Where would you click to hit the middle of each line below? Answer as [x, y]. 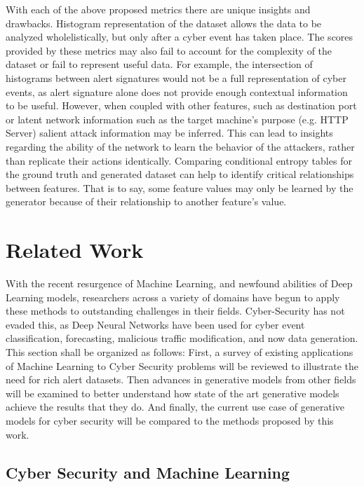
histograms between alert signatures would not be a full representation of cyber [176, 77]
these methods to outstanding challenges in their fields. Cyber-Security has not [175, 311]
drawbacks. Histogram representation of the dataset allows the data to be [164, 23]
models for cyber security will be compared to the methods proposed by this [170, 420]
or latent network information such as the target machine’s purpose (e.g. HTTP [177, 119]
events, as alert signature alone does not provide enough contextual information [177, 91]
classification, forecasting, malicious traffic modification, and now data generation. [182, 338]
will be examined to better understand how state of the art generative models [173, 393]
